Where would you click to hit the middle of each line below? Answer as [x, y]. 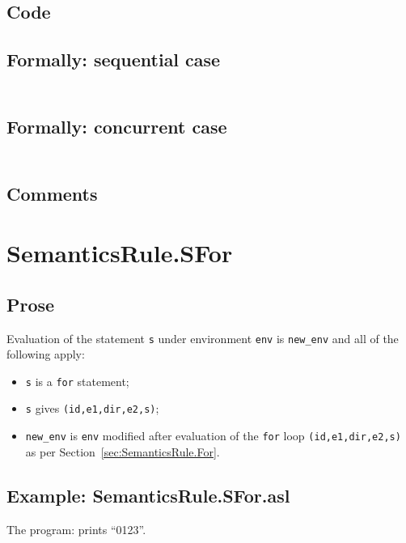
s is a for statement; [77, 381]
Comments [52, 193]
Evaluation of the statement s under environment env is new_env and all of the [203, 338]
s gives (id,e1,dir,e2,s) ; [92, 408]
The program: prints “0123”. [76, 529]
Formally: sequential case [114, 59]
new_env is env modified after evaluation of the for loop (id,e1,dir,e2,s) [213, 436]
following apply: [46, 354]
